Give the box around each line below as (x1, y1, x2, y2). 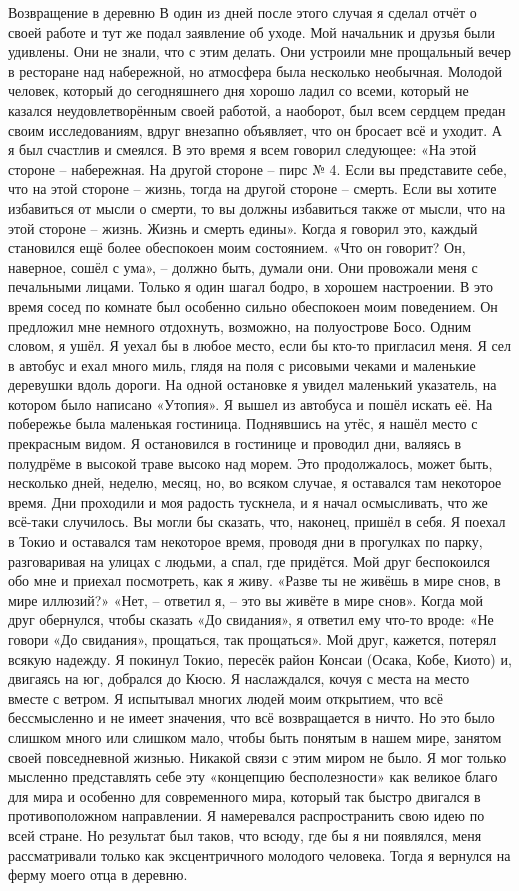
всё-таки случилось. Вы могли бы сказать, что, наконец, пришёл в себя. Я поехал (8, 511, 506, 532)
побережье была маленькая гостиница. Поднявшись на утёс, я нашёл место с (8, 413, 478, 434)
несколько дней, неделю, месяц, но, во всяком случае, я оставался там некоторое (8, 472, 502, 493)
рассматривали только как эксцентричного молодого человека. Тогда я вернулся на (8, 844, 511, 865)
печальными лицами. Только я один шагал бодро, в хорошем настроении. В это (8, 276, 493, 297)
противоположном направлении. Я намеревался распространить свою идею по (8, 805, 485, 826)
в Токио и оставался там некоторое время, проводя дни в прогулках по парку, (8, 531, 483, 552)
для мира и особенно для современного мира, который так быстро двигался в (8, 785, 481, 806)
